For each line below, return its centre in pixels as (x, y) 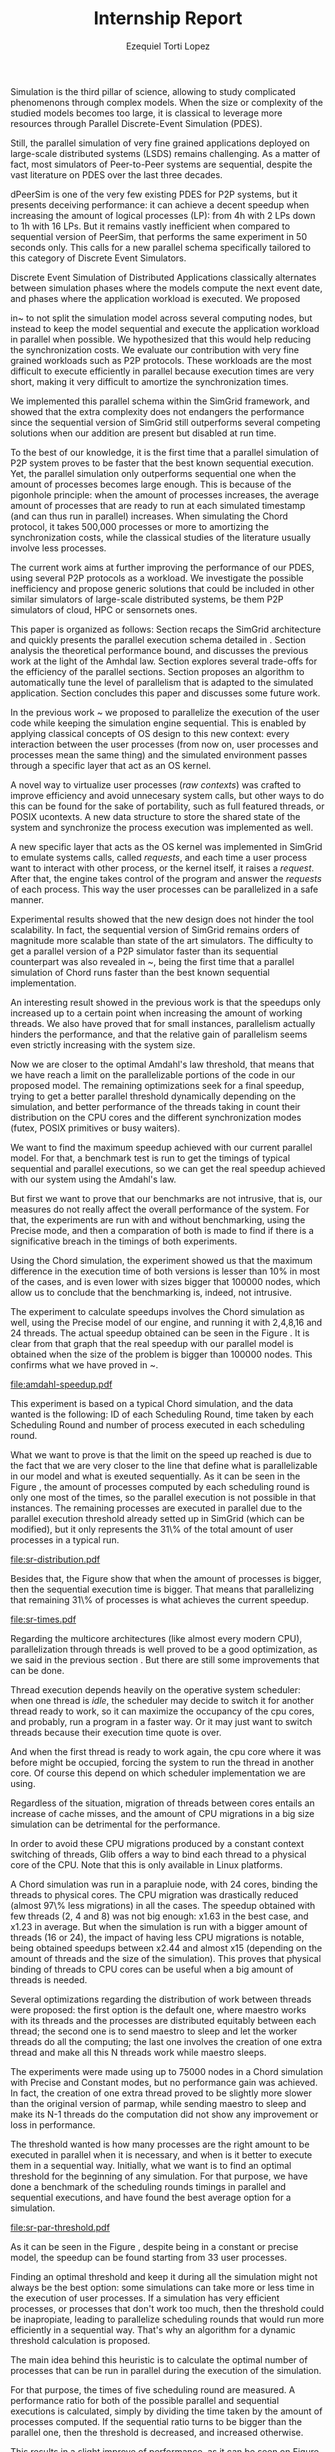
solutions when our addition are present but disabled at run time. (143, 433)
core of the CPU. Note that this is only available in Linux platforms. (146, 1864)
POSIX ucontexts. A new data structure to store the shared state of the (155, 816)
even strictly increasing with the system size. (103, 1044)
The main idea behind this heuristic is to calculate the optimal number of (159, 2359)
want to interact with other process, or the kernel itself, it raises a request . (162, 868)
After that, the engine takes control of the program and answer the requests (166, 878)
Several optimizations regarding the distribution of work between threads (161, 1999)
